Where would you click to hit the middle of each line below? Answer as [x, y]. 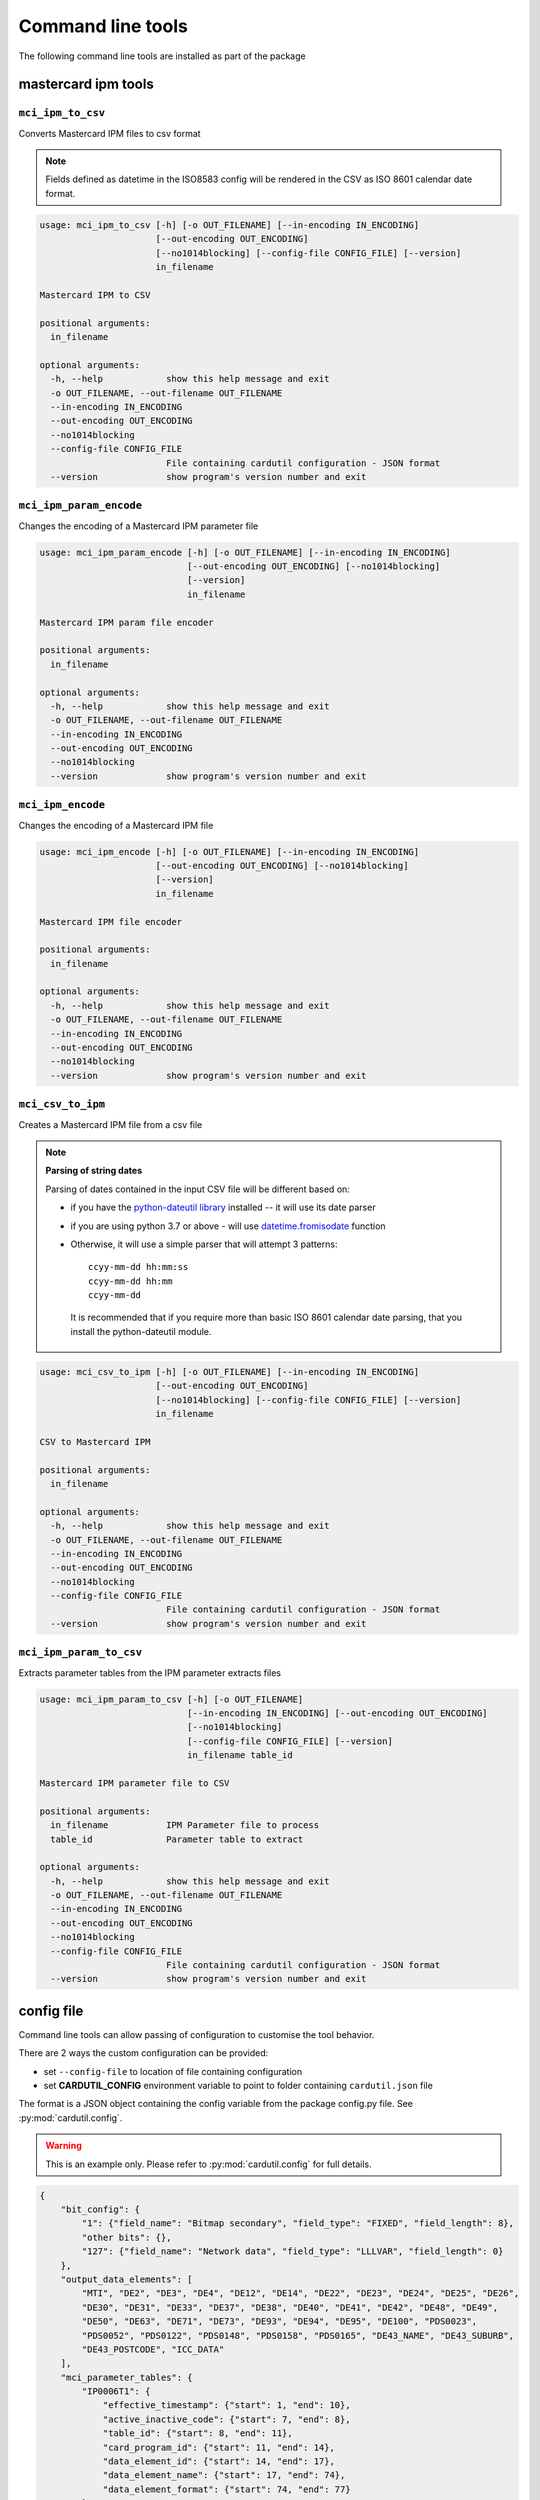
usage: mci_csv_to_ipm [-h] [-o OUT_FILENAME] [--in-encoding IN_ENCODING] [229, 1371]
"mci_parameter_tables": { [127, 2377]
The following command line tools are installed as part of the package [162, 56]
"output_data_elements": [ [127, 2279]
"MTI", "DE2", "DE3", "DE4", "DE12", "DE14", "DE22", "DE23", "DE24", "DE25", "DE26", [300, 2293]
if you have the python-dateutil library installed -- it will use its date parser [223, 1207]
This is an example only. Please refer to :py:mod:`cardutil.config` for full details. [208, 2164]
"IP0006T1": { [116, 2391]
